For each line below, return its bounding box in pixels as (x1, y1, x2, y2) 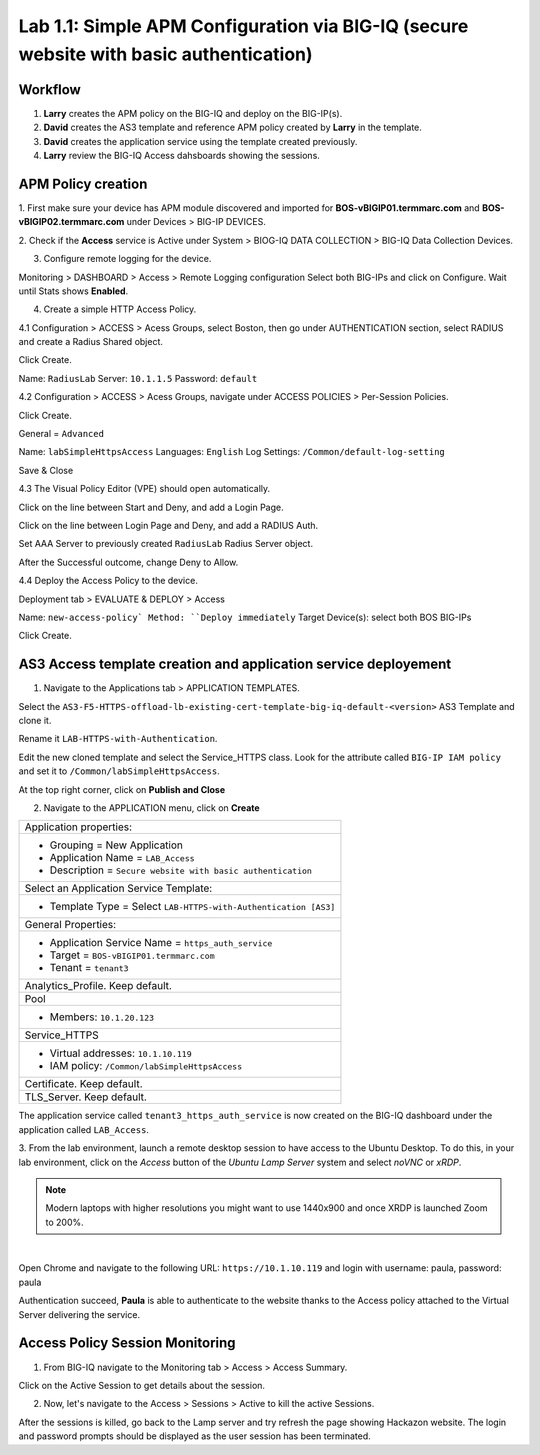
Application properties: (24, 820, 133, 834)
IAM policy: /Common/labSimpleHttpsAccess (49, 1059, 243, 1073)
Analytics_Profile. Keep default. (24, 979, 172, 993)
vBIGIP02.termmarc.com (18, 216, 125, 228)
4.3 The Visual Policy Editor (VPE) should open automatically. (18, 483, 271, 495)
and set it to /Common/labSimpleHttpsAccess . (18, 765, 220, 777)
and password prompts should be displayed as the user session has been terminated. (18, 1430, 372, 1442)
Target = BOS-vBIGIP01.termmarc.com (49, 948, 215, 962)
